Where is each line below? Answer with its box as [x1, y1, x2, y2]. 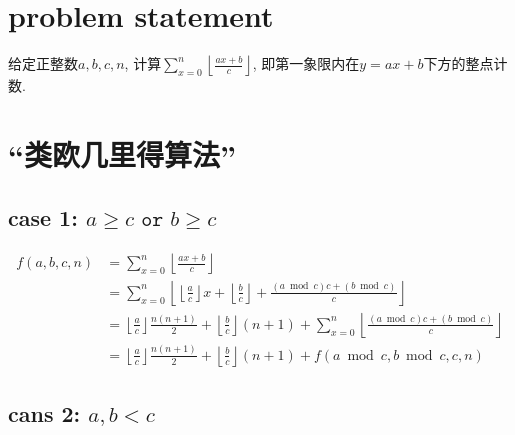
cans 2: [8, 398, 81, 429]
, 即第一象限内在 [252, 53, 360, 74]
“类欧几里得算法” [8, 133, 236, 174]
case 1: [8, 202, 78, 233]
